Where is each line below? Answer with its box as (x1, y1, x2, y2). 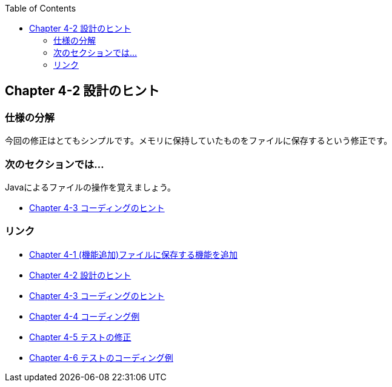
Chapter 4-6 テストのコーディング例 (29, 352, 173, 363)
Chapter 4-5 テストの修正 (29, 331, 131, 342)
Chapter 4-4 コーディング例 (29, 311, 140, 321)
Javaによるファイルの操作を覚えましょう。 (5, 181, 176, 192)
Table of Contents (5, 3, 76, 13)
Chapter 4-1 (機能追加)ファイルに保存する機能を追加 (29, 249, 238, 260)
